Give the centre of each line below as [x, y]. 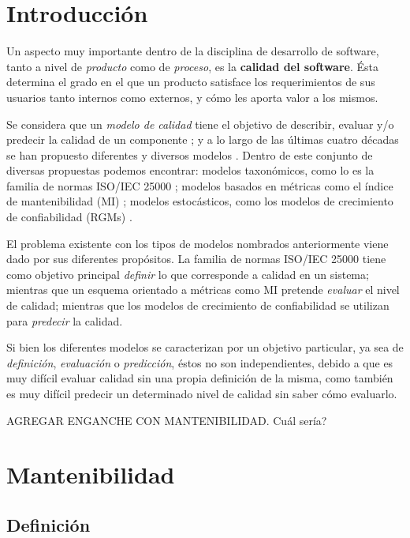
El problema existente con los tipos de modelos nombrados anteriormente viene [198, 243]
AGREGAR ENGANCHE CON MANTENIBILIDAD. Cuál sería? [167, 420]
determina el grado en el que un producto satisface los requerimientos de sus [191, 82]
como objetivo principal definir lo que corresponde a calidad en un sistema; [188, 274]
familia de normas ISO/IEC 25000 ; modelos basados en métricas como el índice [200, 185]
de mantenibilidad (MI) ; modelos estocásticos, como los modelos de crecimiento [200, 201]
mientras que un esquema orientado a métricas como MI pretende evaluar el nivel [203, 290]
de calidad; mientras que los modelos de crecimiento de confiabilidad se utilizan [198, 305]
